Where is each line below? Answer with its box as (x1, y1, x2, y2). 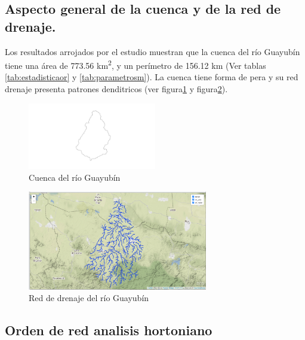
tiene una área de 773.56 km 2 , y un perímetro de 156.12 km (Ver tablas (5, 57, 266, 71)
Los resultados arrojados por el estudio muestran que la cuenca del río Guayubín (5, 45, 300, 57)
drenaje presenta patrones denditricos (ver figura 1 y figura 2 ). (5, 83, 228, 95)
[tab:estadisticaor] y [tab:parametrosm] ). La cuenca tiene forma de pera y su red (5, 71, 298, 83)
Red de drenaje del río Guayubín (29, 292, 149, 304)
